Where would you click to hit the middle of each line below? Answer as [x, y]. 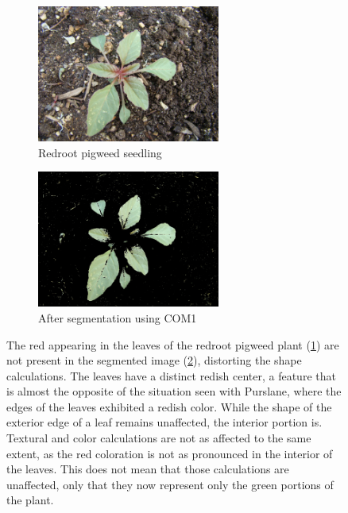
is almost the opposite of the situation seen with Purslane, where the [174, 391]
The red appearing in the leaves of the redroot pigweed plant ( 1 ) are [173, 344]
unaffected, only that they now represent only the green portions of [170, 484]
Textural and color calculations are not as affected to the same [159, 438]
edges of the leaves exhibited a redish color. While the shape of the [169, 406]
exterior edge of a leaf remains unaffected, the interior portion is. [164, 422]
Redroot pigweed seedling [100, 152]
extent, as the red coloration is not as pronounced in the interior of [170, 453]
